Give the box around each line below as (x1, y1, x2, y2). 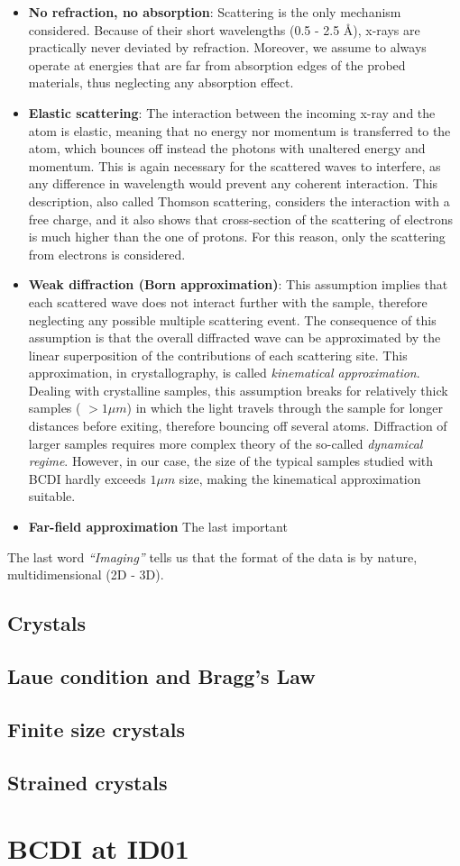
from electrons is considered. (28, 244, 186, 263)
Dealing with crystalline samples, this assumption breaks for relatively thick (28, 380, 448, 399)
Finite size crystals (7, 715, 185, 743)
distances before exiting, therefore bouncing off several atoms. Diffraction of (28, 416, 447, 435)
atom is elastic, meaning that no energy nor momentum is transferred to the (28, 121, 451, 140)
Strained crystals (7, 768, 168, 796)
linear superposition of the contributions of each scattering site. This (28, 345, 408, 364)
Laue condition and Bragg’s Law (7, 661, 316, 689)
